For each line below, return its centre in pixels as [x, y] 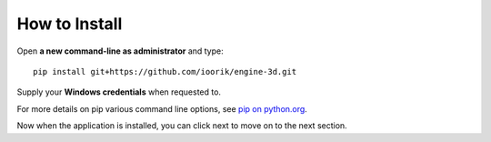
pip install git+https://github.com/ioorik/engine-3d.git [165, 71]
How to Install [70, 24]
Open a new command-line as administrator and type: [120, 51]
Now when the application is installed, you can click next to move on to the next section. [182, 126]
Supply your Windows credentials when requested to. [119, 92]
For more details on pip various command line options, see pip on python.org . [162, 108]
